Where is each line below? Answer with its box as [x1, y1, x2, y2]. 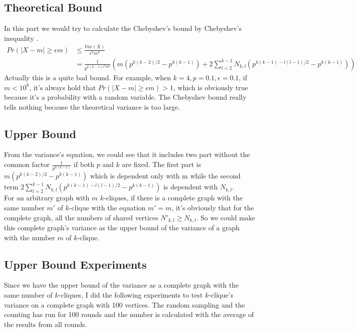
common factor [4, 159, 50, 169]
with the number [4, 232, 55, 242]
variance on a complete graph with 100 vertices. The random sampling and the [4, 299, 245, 310]
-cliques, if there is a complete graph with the [104, 192, 243, 203]
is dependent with [163, 181, 218, 192]
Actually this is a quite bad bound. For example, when [4, 72, 171, 82]
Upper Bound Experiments [4, 256, 147, 272]
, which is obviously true [173, 82, 248, 92]
